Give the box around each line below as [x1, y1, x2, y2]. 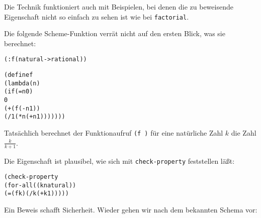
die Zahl [231, 128, 256, 138]
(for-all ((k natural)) [4, 181, 76, 189]
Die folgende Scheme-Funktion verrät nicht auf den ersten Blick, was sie [4, 28, 225, 39]
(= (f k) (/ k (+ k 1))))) [4, 190, 69, 197]
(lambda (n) [4, 79, 40, 87]
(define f [4, 71, 33, 79]
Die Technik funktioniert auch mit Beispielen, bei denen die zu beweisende [4, 2, 233, 12]
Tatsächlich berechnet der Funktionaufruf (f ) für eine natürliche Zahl [4, 128, 223, 138]
